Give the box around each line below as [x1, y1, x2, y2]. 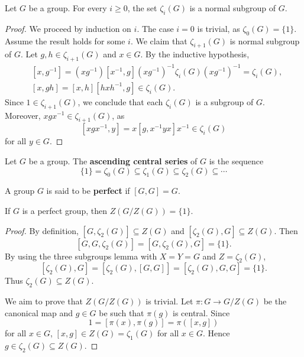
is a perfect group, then [22, 204, 107, 216]
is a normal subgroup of [189, 2, 276, 14]
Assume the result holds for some [5, 34, 125, 47]
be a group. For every [28, 2, 107, 14]
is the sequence [209, 154, 264, 167]
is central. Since [173, 306, 230, 319]
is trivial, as [197, 22, 240, 34]
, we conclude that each [77, 95, 163, 108]
